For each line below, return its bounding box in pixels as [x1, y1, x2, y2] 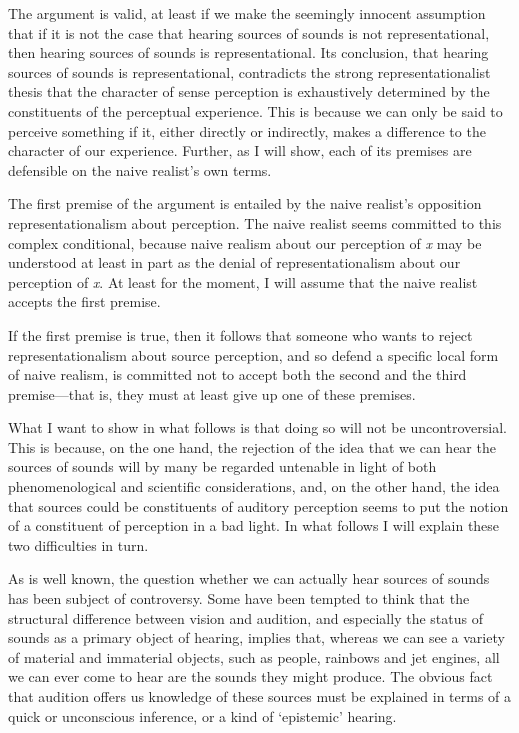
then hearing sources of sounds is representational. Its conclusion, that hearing [8, 42, 489, 63]
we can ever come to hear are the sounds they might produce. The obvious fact [8, 666, 493, 687]
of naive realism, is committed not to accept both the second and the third [8, 364, 467, 385]
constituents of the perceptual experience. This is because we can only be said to [8, 100, 503, 121]
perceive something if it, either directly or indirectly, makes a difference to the [8, 120, 486, 141]
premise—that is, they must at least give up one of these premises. [8, 383, 416, 404]
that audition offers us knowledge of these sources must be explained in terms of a [8, 686, 512, 706]
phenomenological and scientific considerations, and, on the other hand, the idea [8, 476, 500, 497]
